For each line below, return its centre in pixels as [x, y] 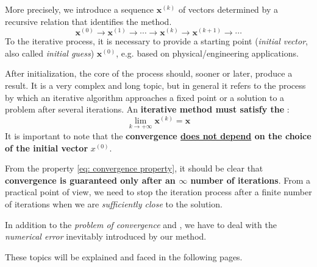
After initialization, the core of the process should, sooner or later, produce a [149, 73]
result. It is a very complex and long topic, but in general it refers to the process [155, 85]
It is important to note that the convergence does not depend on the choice [158, 136]
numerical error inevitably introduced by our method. [106, 236]
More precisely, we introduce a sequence [80, 9]
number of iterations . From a [251, 180]
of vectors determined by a [228, 9]
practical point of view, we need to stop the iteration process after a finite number [158, 192]
